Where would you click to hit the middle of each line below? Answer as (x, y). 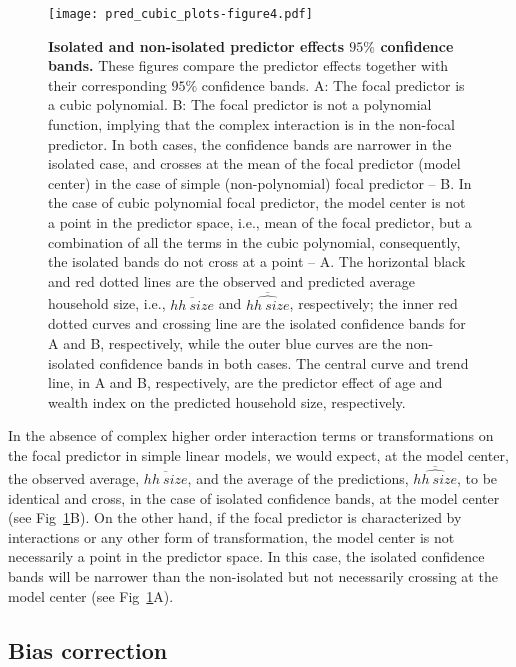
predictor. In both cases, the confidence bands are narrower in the (250, 143)
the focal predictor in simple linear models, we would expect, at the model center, (258, 454)
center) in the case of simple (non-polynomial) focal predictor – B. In (260, 182)
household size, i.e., (107, 303)
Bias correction (88, 649)
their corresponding (107, 84)
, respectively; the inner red (373, 303)
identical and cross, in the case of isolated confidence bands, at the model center (254, 497)
